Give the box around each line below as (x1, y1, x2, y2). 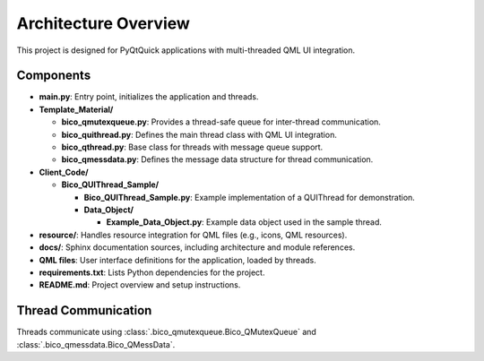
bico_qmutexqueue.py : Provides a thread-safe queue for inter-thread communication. (61, 116, 381, 127)
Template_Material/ (39, 104, 114, 115)
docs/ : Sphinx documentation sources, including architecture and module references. (39, 242, 356, 253)
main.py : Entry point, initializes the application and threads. (39, 91, 259, 102)
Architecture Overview (16, 13, 190, 33)
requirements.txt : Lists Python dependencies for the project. (39, 267, 265, 278)
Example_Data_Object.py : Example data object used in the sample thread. (106, 217, 383, 228)
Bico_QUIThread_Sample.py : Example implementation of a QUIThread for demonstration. (83, 192, 416, 202)
